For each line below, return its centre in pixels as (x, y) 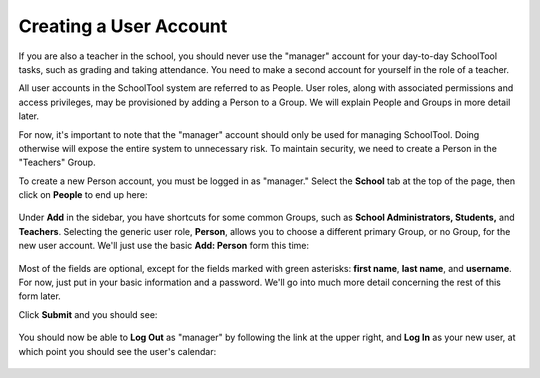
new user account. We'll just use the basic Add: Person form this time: (164, 246)
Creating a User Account (123, 26)
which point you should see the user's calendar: (117, 351)
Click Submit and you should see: (88, 314)
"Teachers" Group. (57, 162)
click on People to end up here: (83, 195)
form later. (40, 296)
